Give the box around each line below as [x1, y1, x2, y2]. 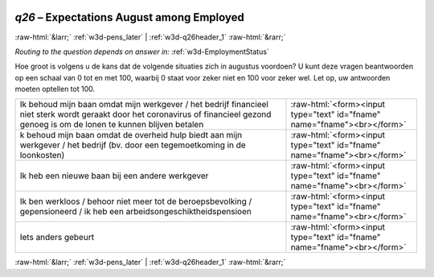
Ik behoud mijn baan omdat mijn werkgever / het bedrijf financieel [19, 99, 269, 110]
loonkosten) [19, 150, 65, 161]
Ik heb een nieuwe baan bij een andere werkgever [19, 170, 209, 181]
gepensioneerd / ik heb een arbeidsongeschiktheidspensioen [19, 206, 252, 217]
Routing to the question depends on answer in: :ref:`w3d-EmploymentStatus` [14, 47, 269, 56]
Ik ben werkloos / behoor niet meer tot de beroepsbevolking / [19, 196, 252, 207]
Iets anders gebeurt [19, 232, 95, 243]
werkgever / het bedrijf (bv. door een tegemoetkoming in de [19, 139, 247, 151]
